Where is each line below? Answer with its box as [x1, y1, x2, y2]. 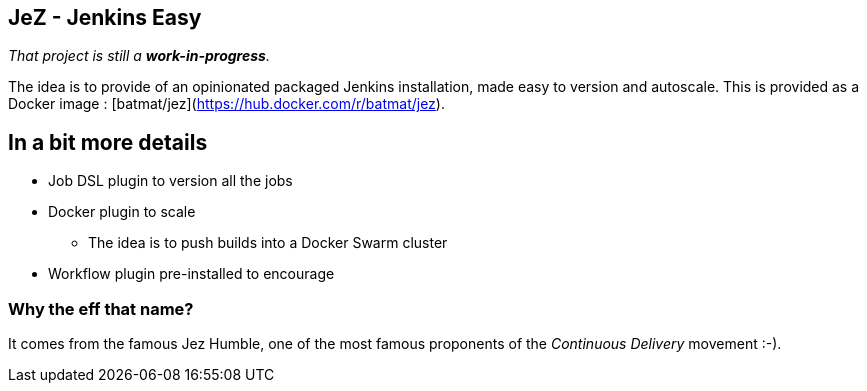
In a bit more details [8, 129, 208, 155]
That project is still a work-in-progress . [8, 47, 270, 65]
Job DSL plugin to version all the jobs [48, 172, 293, 190]
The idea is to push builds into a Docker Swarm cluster [88, 234, 448, 252]
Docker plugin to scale [48, 203, 196, 221]
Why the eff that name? [8, 298, 194, 319]
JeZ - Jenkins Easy [8, 5, 202, 30]
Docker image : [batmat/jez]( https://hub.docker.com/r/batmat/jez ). [8, 95, 445, 113]
